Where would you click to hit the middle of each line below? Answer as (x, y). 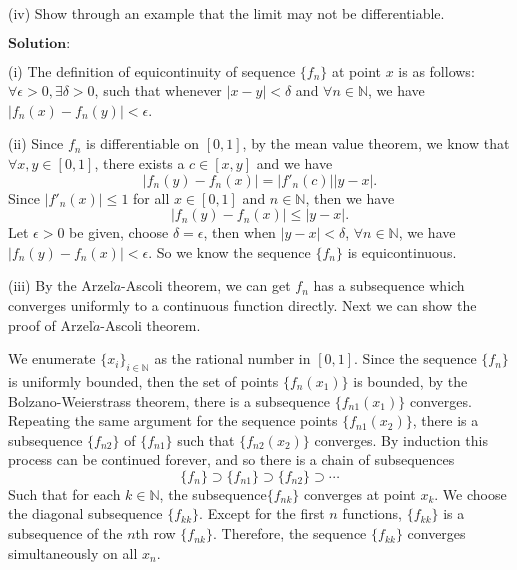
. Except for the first (262, 513)
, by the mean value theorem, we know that (376, 143)
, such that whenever (158, 90)
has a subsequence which (389, 285)
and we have (294, 162)
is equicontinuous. (402, 251)
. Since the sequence (415, 358)
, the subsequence (213, 493)
